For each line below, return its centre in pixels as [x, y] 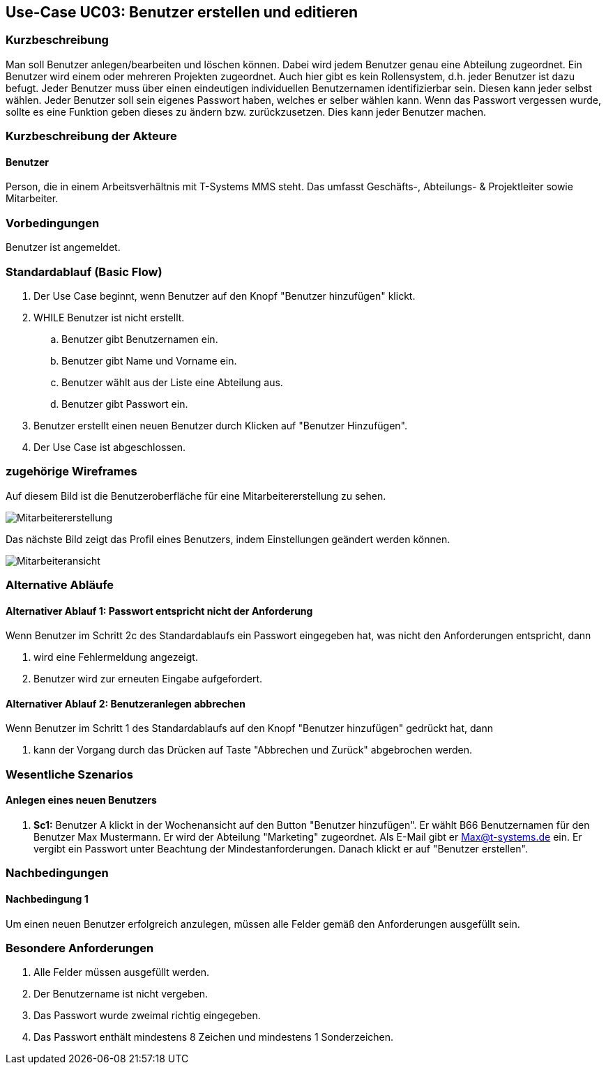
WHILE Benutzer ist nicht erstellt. [109, 317]
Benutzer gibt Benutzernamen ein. [140, 339]
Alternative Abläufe [60, 585]
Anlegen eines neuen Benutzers [81, 800]
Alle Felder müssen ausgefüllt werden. [122, 972]
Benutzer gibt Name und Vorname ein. [149, 360]
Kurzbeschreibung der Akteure [91, 136]
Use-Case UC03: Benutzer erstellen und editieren [182, 12]
